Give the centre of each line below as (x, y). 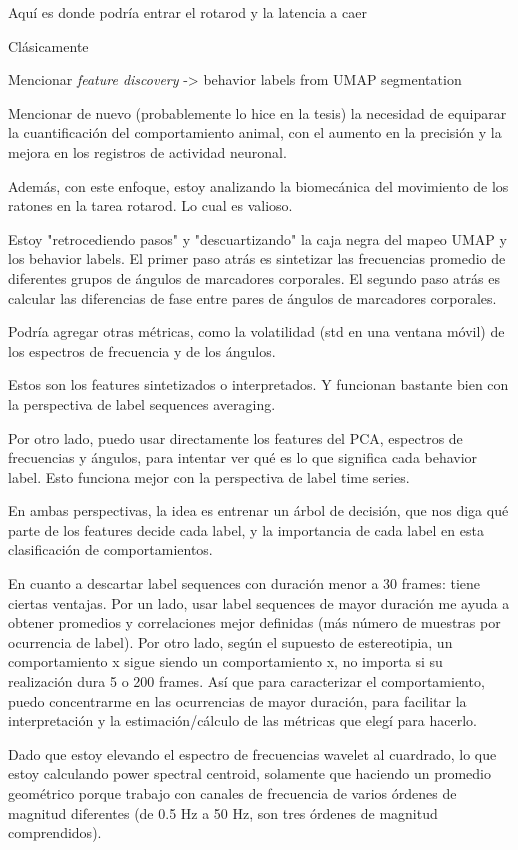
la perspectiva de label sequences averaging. (142, 403)
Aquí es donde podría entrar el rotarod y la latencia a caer (187, 12)
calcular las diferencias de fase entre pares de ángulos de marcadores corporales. (252, 297)
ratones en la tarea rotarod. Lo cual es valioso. (150, 205)
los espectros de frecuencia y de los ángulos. (142, 350)
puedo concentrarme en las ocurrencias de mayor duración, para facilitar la (237, 700)
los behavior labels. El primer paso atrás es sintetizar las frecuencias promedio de (257, 258)
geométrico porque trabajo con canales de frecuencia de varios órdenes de (232, 793)
